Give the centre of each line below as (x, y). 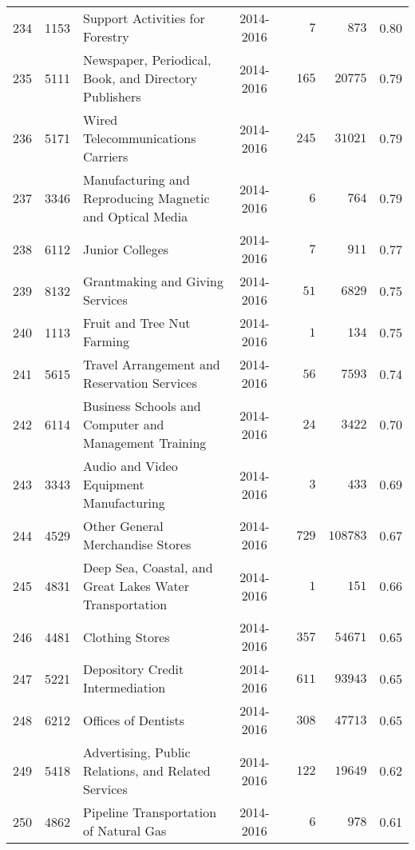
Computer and (124, 424)
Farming (107, 341)
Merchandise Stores (137, 544)
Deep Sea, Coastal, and (148, 567)
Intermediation (125, 687)
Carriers (106, 156)
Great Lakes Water (136, 586)
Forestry (106, 36)
